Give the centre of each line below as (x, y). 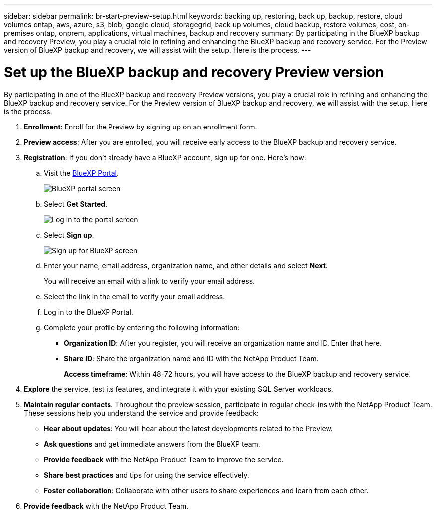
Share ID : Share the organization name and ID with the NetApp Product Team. (191, 358)
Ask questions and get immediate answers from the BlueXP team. (152, 444)
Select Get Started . (76, 204)
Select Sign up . (69, 235)
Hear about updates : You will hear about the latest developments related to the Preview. (188, 428)
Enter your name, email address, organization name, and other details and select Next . (186, 265)
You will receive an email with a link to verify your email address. (150, 281)
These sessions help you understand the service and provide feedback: (142, 413)
